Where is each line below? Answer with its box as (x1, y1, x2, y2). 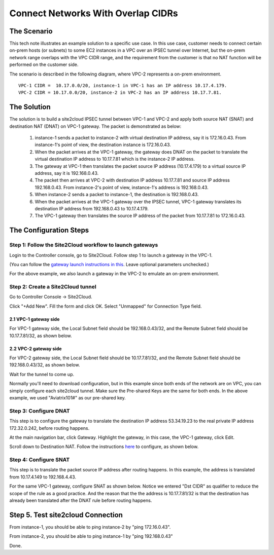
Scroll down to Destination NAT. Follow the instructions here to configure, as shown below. (9, 443, 199, 450)
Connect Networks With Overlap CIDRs (9, 8, 179, 19)
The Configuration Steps (9, 226, 89, 235)
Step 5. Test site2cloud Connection (9, 510, 123, 519)
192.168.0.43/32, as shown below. (9, 362, 80, 368)
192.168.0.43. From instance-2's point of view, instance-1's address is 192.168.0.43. (35, 184, 209, 190)
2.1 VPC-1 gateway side (9, 316, 60, 322)
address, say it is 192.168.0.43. (35, 170, 99, 176)
